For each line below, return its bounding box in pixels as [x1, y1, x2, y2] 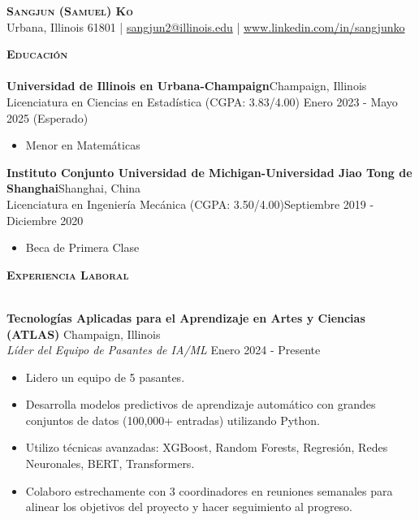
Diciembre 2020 [6, 211, 84, 228]
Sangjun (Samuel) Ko [6, 2, 133, 19]
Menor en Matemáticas [25, 136, 140, 154]
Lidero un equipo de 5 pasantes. [25, 368, 185, 385]
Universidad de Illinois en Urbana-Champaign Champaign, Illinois [6, 77, 367, 94]
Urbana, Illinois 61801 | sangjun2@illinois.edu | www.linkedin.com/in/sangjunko [6, 18, 405, 35]
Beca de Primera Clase [25, 239, 140, 256]
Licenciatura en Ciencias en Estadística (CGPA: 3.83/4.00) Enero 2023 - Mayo [6, 93, 398, 110]
